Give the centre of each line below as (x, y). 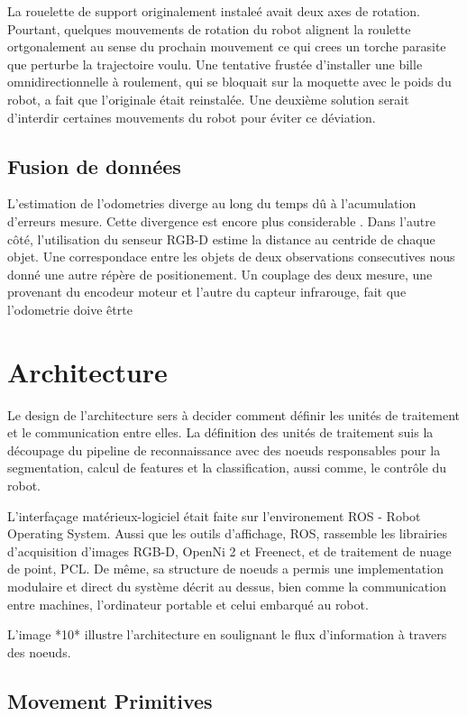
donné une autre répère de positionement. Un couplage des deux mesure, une (220, 274)
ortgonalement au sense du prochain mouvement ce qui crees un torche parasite (227, 46)
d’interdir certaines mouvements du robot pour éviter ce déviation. (192, 117)
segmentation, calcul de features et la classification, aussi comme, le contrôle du (227, 468)
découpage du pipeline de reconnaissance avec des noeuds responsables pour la (224, 450)
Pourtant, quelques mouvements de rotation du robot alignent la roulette (209, 28)
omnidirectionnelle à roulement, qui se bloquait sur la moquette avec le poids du (229, 82)
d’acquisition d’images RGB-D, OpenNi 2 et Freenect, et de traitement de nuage (229, 551)
